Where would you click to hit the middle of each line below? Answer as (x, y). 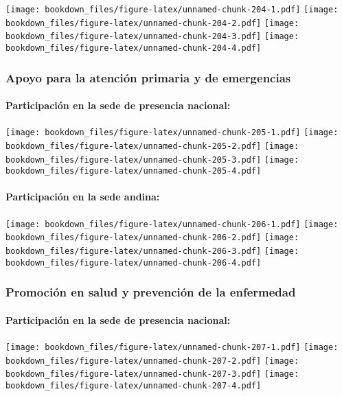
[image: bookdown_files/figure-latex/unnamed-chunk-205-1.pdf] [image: (172, 133)
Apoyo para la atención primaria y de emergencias (148, 77)
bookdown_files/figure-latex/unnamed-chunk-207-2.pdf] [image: (152, 361)
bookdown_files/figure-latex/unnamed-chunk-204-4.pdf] (134, 48)
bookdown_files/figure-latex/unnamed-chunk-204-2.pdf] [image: (152, 23)
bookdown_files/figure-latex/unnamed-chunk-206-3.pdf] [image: (152, 251)
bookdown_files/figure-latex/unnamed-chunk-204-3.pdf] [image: (152, 37)
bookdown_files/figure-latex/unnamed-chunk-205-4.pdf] (134, 171)
